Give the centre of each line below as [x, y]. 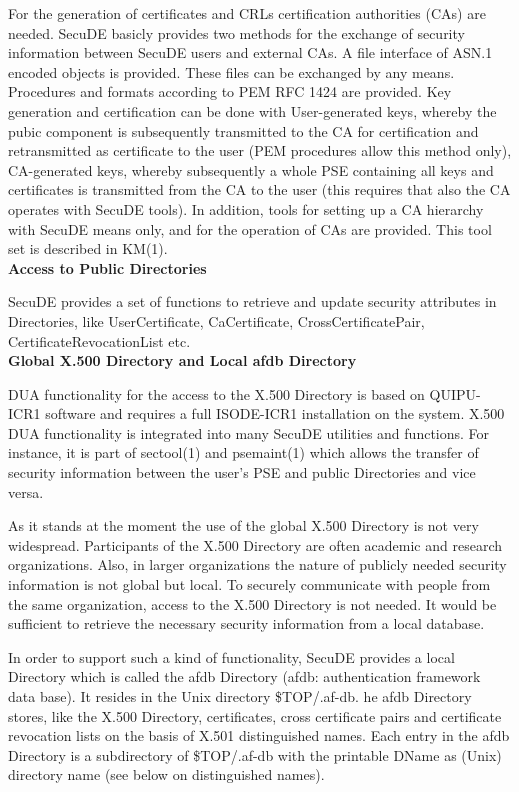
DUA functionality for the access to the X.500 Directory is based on [216, 393]
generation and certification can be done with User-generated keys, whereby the [252, 110]
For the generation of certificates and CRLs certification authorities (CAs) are [247, 13]
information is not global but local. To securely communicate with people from [249, 584]
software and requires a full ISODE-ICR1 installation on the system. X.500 [275, 413]
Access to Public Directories [107, 267]
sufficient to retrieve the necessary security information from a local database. [246, 623]
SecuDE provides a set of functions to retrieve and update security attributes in [252, 301]
